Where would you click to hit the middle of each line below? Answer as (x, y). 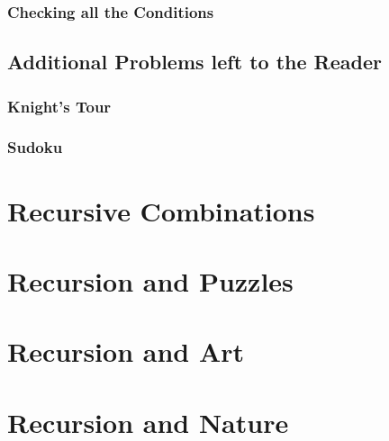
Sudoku (35, 147)
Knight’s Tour (59, 106)
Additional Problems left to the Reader (194, 62)
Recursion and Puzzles (150, 280)
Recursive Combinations (161, 210)
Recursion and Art (126, 351)
